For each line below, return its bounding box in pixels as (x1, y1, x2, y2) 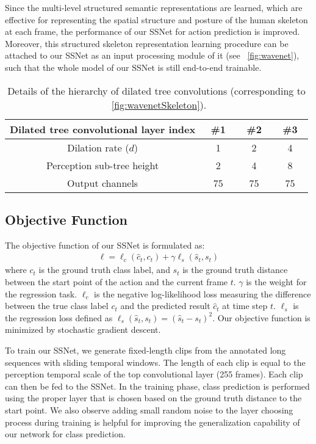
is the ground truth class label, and (38, 263, 170, 276)
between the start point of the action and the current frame (5, 275, 228, 288)
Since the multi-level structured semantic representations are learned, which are (5, 1, 303, 13)
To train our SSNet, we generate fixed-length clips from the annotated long (5, 343, 286, 356)
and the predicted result (120, 299, 210, 312)
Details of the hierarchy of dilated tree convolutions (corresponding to (7, 83, 306, 98)
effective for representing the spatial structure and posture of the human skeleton (5, 13, 308, 26)
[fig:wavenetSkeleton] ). (111, 97, 207, 112)
